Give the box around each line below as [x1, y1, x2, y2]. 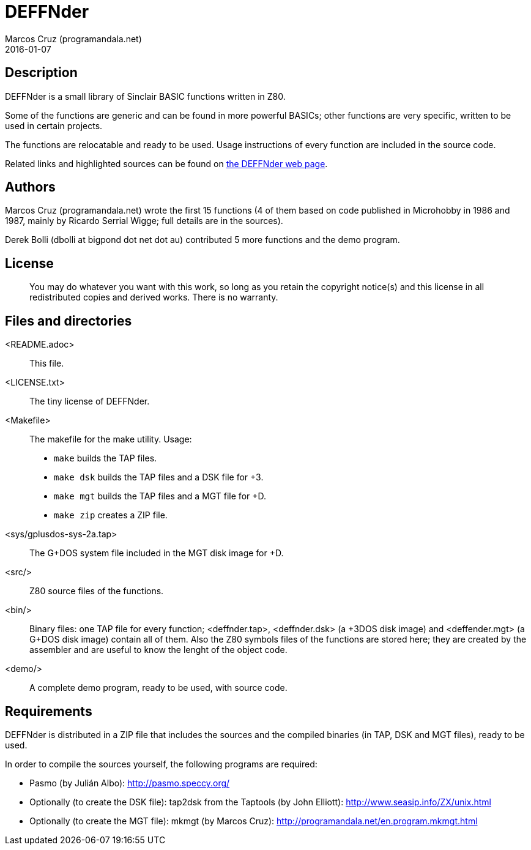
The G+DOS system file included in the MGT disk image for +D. [29, 548, 284, 559]
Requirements [5, 703, 92, 719]
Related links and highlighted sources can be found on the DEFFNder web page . [5, 158, 328, 169]
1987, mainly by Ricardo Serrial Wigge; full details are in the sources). [5, 215, 283, 226]
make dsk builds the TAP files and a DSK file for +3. [54, 472, 264, 483]
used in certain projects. [5, 120, 103, 131]
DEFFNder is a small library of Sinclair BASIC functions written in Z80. [5, 91, 286, 102]
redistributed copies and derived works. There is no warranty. [29, 292, 278, 303]
